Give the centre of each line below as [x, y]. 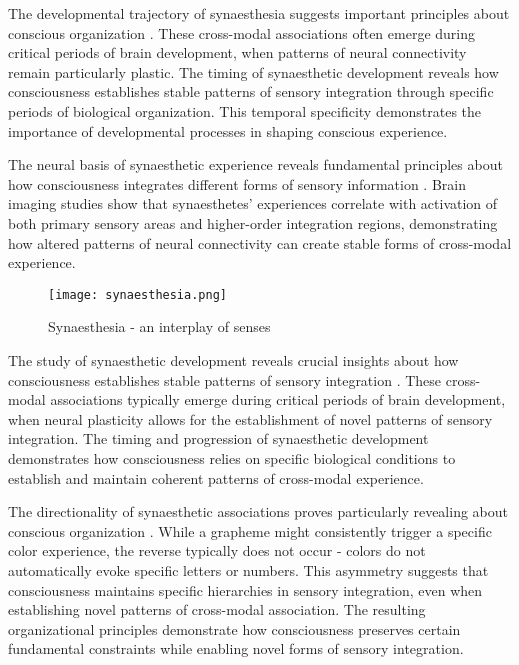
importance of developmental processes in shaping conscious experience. [228, 130]
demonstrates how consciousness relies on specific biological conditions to [232, 457]
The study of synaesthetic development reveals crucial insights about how [233, 359]
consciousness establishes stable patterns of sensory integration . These [225, 379]
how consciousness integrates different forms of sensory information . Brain [237, 183]
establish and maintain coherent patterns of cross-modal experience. [216, 477]
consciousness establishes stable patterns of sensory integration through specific [251, 91]
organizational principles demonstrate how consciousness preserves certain [234, 628]
